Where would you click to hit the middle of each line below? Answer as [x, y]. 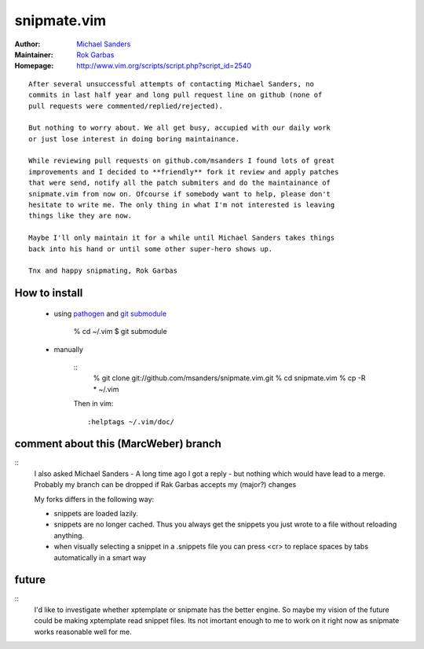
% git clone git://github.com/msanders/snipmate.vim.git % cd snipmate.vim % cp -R [229, 378]
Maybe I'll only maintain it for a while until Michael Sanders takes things [182, 238]
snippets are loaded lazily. [96, 513]
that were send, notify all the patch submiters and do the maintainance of [180, 183]
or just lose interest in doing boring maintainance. [134, 139]
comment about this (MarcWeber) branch [118, 444]
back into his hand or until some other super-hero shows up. [151, 249]
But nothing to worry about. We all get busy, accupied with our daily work [180, 128]
